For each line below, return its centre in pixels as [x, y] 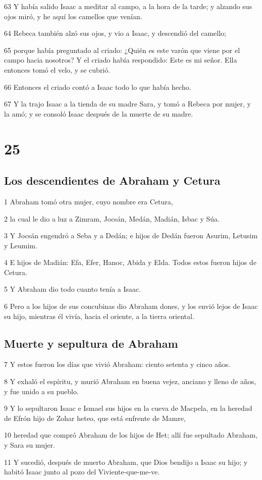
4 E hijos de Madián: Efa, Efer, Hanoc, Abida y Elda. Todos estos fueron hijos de [130, 262]
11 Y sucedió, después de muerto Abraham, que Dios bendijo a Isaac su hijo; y [126, 462]
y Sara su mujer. [30, 445]
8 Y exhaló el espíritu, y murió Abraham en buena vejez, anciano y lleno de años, [130, 381]
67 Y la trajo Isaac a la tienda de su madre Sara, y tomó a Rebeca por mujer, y [127, 104]
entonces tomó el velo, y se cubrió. [57, 69]
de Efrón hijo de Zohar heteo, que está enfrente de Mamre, [95, 418]
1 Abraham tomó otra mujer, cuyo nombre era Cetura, [89, 201]
